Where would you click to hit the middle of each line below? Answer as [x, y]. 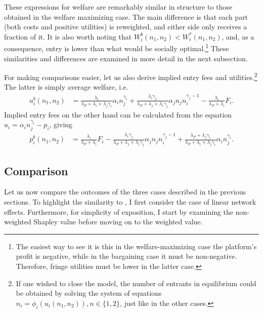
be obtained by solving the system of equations [89, 293]
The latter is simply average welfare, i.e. [66, 87]
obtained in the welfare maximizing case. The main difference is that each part [126, 16]
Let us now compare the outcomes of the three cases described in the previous [125, 192]
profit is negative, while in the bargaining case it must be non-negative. [126, 256]
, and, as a [238, 36]
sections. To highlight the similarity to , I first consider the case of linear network [130, 202]
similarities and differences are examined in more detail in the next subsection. [126, 58]
